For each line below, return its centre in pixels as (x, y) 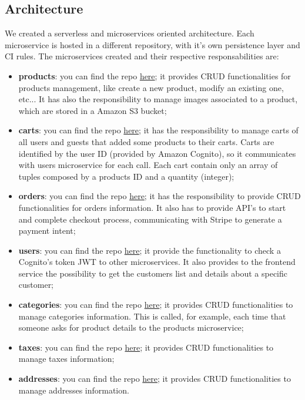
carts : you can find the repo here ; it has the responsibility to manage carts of (158, 130)
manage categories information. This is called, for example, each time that (152, 316)
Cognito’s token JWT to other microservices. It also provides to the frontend (157, 262)
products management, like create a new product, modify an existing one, (151, 87)
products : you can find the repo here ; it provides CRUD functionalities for (155, 75)
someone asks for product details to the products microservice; (131, 327)
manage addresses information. (74, 390)
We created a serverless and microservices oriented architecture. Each (130, 33)
